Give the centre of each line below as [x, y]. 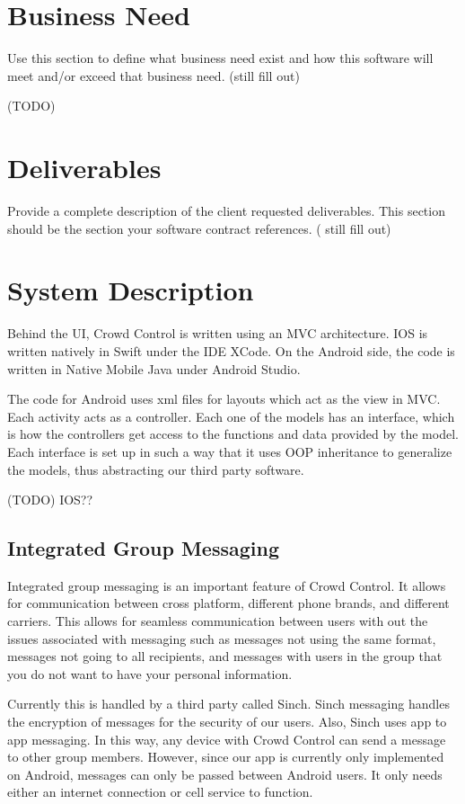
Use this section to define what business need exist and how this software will [220, 58]
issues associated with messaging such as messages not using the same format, [222, 638]
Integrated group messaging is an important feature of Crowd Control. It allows [227, 585]
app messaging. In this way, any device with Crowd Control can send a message [227, 739]
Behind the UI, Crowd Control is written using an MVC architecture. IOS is [218, 333]
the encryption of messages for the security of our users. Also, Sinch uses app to [227, 722]
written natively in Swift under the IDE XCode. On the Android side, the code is [231, 350]
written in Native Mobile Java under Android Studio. [154, 368]
